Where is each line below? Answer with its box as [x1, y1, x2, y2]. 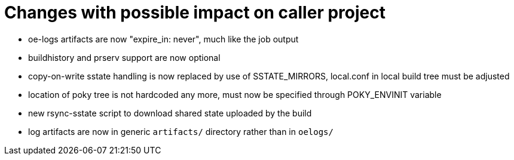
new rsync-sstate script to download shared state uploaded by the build [28, 107, 312, 118]
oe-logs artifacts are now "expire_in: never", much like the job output [28, 33, 299, 44]
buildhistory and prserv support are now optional [28, 52, 221, 63]
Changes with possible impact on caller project [4, 2, 385, 23]
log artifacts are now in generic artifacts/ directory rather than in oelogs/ [28, 126, 334, 137]
